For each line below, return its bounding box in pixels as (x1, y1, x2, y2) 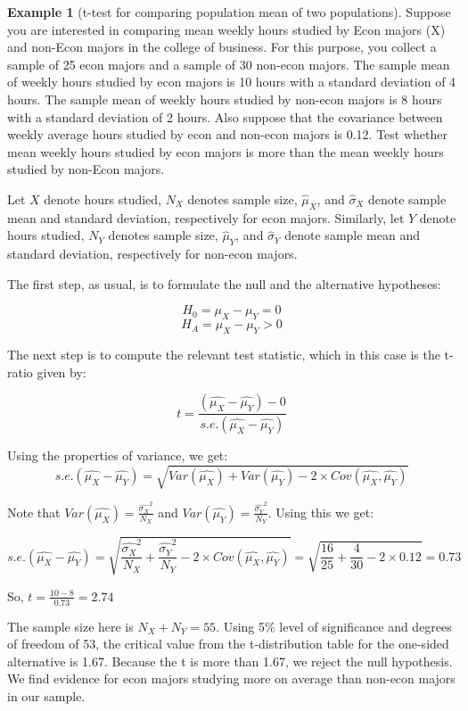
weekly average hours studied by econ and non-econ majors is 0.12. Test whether (7, 125, 448, 144)
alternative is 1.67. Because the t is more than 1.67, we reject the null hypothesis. (7, 651, 453, 670)
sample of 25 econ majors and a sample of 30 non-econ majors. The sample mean (7, 54, 450, 73)
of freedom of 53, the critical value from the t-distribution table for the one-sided (7, 634, 449, 653)
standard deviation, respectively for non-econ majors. (7, 244, 298, 263)
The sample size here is (7, 616, 134, 635)
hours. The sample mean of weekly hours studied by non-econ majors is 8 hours (7, 89, 442, 108)
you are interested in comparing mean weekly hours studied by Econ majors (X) (7, 20, 446, 38)
